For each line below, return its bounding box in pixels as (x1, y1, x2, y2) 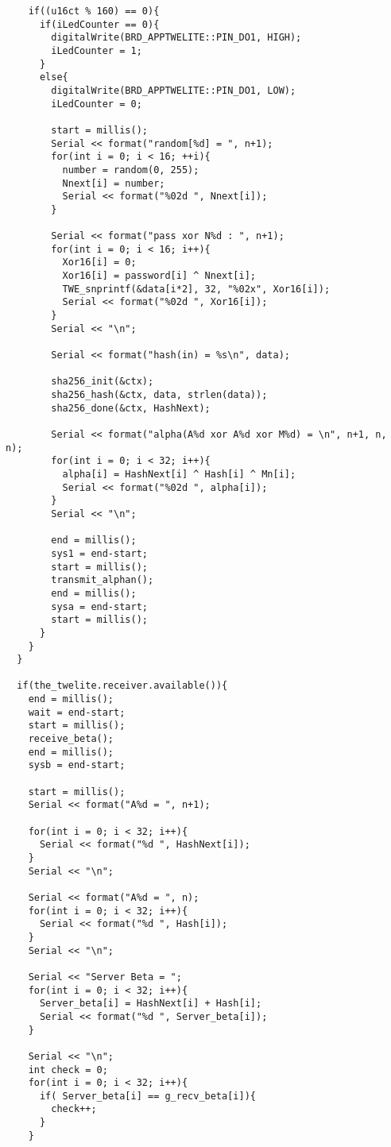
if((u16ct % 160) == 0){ (28, 6, 160, 17)
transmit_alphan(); (51, 574, 154, 586)
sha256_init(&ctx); (51, 376, 154, 388)
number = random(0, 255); (62, 164, 199, 176)
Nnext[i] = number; (62, 177, 165, 189)
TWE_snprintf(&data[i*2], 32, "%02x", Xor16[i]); (62, 283, 331, 295)
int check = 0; (28, 1064, 108, 1076)
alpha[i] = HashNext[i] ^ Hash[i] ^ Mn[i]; (62, 468, 296, 480)
